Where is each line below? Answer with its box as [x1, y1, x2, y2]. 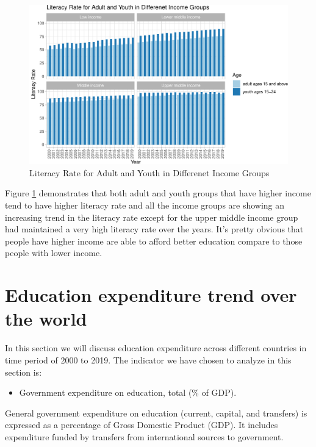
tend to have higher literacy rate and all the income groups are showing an [5, 199, 285, 212]
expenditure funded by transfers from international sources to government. [5, 430, 284, 443]
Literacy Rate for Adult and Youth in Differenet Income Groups [29, 166, 270, 179]
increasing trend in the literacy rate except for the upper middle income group [5, 210, 298, 223]
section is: [5, 365, 42, 378]
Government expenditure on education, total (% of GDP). [19, 386, 237, 399]
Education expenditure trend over [5, 282, 297, 307]
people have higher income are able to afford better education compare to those [5, 234, 303, 247]
